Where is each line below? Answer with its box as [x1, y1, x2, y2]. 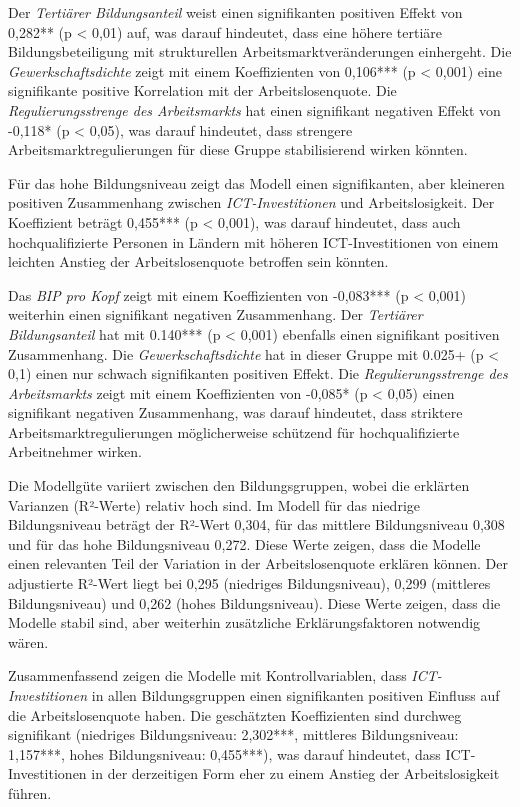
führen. [8, 782, 52, 803]
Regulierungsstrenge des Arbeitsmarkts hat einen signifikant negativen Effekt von [8, 99, 501, 120]
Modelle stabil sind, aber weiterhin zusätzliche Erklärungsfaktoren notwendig [8, 612, 481, 633]
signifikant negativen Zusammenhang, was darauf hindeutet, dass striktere [8, 402, 463, 423]
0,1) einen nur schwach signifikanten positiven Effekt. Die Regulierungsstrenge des [8, 363, 508, 384]
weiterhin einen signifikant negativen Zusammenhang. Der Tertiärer [8, 304, 423, 325]
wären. [8, 631, 49, 652]
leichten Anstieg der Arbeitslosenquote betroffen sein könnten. [8, 251, 389, 272]
